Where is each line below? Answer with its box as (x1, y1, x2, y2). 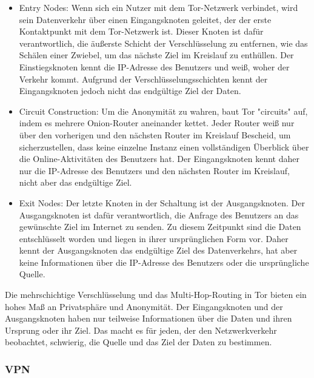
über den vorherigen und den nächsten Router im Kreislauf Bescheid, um (19, 128, 291, 141)
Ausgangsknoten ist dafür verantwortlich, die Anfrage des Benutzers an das (19, 208, 299, 221)
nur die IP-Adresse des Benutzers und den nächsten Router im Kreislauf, (19, 164, 290, 177)
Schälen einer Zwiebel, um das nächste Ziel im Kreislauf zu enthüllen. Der (19, 49, 294, 61)
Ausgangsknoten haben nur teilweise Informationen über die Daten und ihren (5, 312, 292, 325)
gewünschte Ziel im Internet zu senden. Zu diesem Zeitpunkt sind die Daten (19, 220, 301, 233)
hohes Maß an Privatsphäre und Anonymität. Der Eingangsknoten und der (5, 300, 283, 312)
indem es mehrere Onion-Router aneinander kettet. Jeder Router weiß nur (19, 116, 295, 129)
